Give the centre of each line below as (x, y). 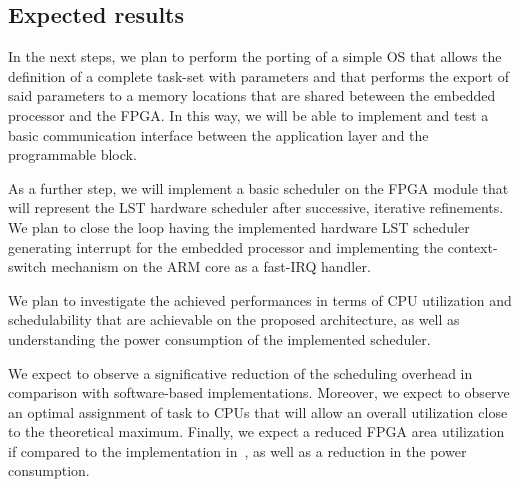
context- (472, 246)
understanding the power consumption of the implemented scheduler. (219, 338)
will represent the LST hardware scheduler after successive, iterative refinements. (256, 207)
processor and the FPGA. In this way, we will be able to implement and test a (248, 114)
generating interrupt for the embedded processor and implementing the (226, 246)
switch (27, 266)
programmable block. (72, 154)
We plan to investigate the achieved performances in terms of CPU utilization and (260, 299)
